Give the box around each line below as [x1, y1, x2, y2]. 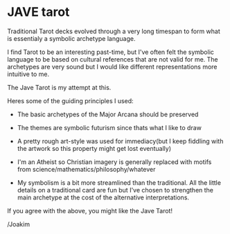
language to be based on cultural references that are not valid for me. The [7, 55, 218, 63]
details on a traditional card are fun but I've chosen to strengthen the [17, 186, 213, 194]
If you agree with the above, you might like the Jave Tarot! [7, 206, 173, 215]
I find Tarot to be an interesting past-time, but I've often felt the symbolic [7, 48, 215, 56]
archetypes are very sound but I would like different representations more [7, 62, 218, 71]
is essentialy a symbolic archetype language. [7, 34, 136, 42]
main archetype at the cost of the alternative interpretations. [17, 193, 189, 201]
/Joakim [7, 219, 30, 228]
